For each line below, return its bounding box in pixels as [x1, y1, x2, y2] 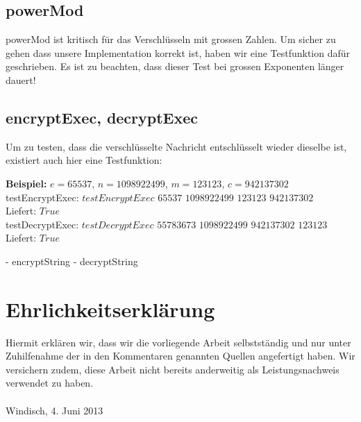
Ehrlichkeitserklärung [6, 294, 215, 323]
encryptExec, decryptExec [6, 106, 199, 128]
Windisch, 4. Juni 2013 [6, 403, 103, 417]
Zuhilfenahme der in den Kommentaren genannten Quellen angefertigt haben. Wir [6, 348, 355, 363]
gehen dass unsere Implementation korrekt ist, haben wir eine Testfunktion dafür [6, 45, 351, 60]
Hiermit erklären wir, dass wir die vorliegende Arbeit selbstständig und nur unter [6, 335, 351, 349]
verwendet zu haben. [6, 375, 94, 390]
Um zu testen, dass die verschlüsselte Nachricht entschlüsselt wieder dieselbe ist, [6, 139, 347, 153]
